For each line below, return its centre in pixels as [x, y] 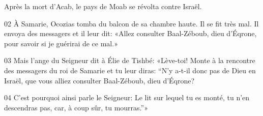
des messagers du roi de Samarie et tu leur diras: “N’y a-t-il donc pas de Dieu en [130, 70]
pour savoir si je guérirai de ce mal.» [61, 43]
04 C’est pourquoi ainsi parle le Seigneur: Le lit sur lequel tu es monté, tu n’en [127, 97]
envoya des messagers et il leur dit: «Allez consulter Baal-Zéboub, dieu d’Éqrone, [130, 33]
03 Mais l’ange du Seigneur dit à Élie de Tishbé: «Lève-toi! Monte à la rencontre [130, 60]
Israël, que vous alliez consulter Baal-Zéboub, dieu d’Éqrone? [99, 80]
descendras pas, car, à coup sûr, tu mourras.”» [76, 107]
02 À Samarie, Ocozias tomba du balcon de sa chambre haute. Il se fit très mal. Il [131, 23]
